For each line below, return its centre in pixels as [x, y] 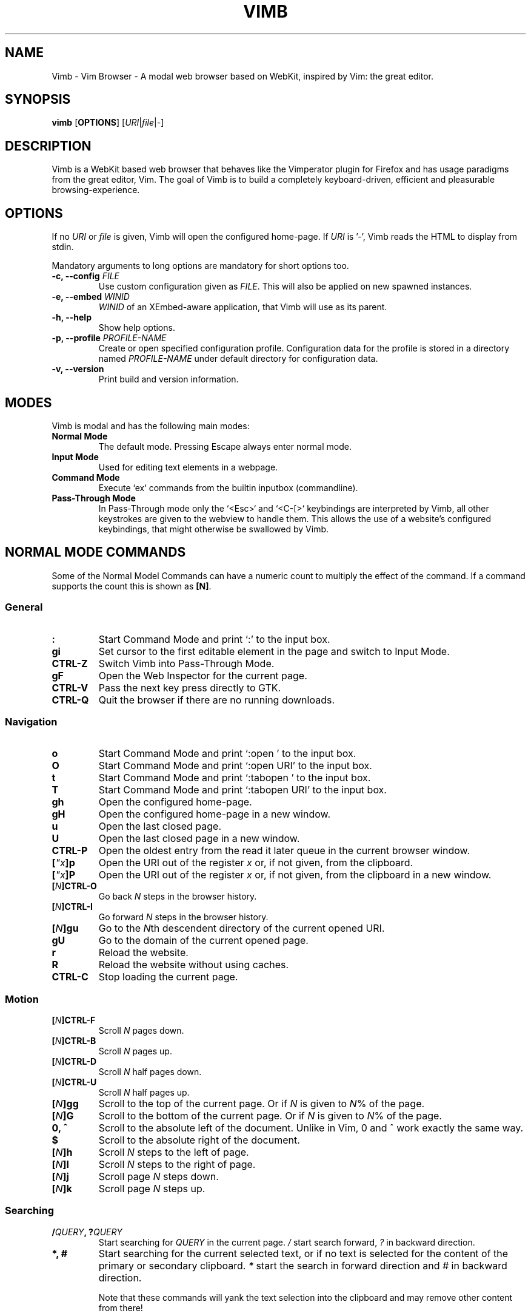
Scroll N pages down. [141, 1031]
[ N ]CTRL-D [74, 1062]
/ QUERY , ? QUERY [87, 1232]
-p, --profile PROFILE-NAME [109, 338]
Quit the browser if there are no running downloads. [217, 700]
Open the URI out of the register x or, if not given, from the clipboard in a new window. [295, 875]
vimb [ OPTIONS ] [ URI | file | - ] [108, 123]
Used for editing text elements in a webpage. [188, 467]
